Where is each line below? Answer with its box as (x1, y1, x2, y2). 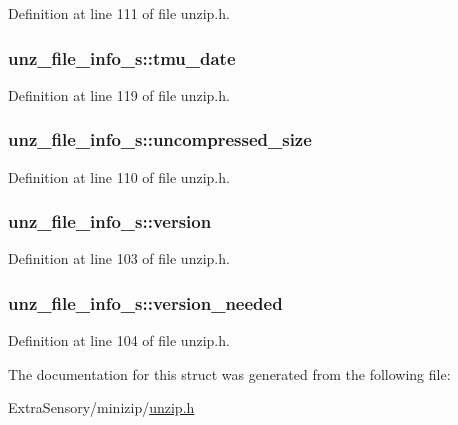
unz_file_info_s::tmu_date (8, 45, 236, 70)
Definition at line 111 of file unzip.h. (8, 3, 230, 23)
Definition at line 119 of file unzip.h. (8, 84, 230, 105)
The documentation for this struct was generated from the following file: (8, 363, 451, 384)
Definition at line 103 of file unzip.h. (8, 248, 230, 269)
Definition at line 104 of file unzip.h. (8, 330, 230, 351)
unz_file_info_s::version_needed (8, 290, 283, 315)
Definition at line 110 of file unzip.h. (8, 166, 230, 187)
